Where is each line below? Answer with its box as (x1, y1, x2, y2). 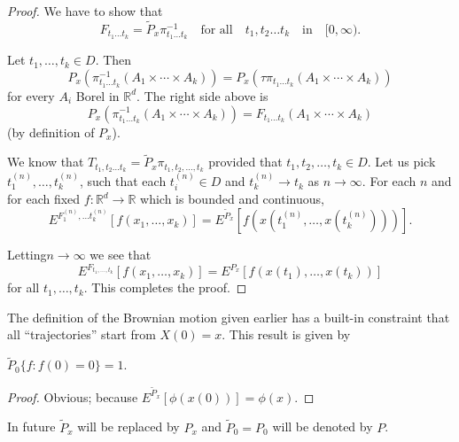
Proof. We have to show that (7, 2, 163, 19)
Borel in (75, 86, 120, 105)
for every (7, 86, 55, 105)
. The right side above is (136, 86, 268, 105)
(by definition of (7, 122, 95, 141)
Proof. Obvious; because (7, 387, 138, 406)
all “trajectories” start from (7, 325, 156, 344)
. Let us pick (367, 152, 436, 171)
